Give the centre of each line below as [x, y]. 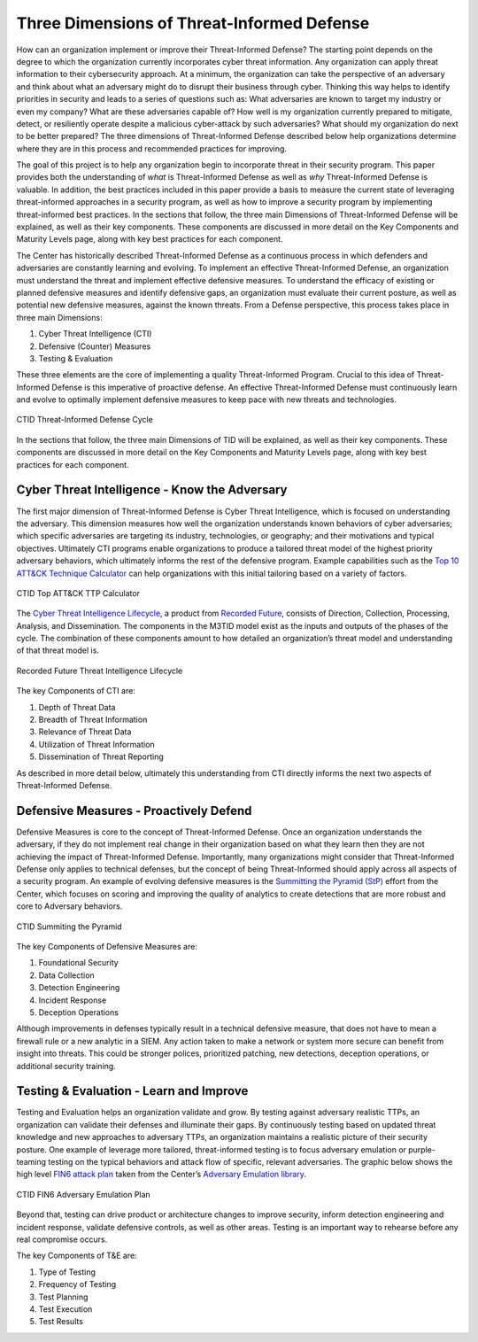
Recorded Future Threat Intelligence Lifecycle [100, 671]
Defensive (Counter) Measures [95, 346]
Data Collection [66, 975]
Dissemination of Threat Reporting [101, 756]
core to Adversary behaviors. [69, 906]
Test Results [61, 1322]
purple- [422, 1149]
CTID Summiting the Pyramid [69, 927]
